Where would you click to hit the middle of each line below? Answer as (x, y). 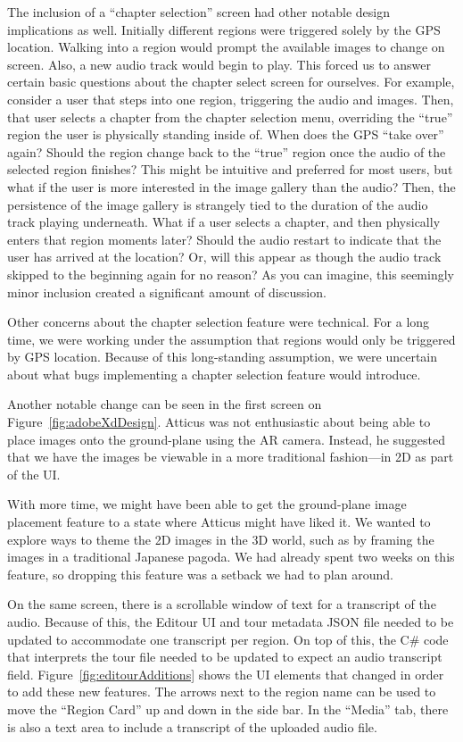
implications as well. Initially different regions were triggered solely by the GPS (224, 29)
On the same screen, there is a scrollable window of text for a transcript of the (222, 604)
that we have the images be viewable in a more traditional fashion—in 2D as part (231, 457)
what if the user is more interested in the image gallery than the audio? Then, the (231, 186)
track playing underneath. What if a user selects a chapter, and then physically (224, 222)
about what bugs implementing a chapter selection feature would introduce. (214, 374)
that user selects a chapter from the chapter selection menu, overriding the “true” (230, 117)
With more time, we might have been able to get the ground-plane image (207, 504)
